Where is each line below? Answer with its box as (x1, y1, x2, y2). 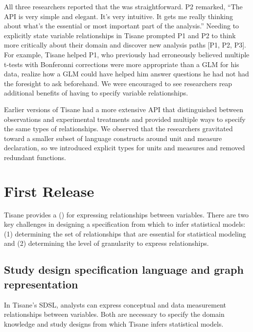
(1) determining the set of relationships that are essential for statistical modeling (4, 228, 246, 238)
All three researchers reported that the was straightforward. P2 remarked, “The (4, 1, 243, 11)
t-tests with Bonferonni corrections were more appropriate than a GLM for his (4, 59, 239, 69)
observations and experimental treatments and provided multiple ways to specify (4, 114, 246, 124)
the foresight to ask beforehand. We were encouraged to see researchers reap (4, 78, 232, 88)
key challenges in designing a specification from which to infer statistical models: (4, 219, 246, 229)
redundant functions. (4, 152, 66, 162)
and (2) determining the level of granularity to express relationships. (4, 238, 209, 248)
